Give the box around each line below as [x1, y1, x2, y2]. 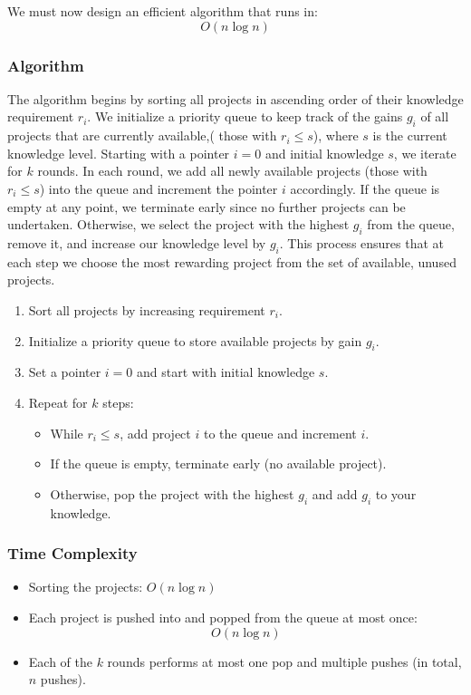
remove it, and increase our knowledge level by [7, 233, 266, 252]
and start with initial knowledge [137, 362, 315, 381]
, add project [120, 423, 191, 442]
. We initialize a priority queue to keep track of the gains [87, 107, 403, 126]
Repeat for [28, 392, 88, 411]
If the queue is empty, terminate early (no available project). [50, 454, 387, 473]
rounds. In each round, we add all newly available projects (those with [37, 161, 428, 180]
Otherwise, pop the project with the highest [50, 484, 294, 503]
